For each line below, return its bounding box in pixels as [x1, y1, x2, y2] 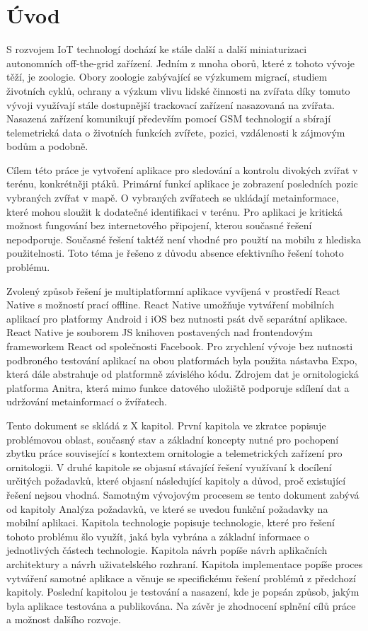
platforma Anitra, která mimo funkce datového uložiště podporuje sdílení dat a [6, 380, 350, 395]
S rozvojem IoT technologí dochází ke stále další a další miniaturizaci [6, 42, 307, 57]
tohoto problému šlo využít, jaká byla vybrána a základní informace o [6, 528, 309, 543]
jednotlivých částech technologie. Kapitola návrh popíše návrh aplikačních [6, 543, 328, 557]
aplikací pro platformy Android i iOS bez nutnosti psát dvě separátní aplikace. [6, 311, 347, 325]
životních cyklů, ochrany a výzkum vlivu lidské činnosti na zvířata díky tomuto [6, 83, 350, 98]
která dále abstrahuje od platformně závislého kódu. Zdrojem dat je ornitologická [6, 366, 359, 381]
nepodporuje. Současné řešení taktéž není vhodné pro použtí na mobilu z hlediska [6, 231, 361, 246]
